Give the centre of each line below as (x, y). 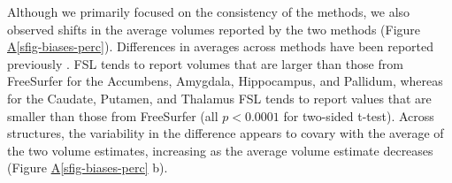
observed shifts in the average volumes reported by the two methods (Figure (214, 29)
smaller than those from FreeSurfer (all (113, 115)
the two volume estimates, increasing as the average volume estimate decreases (220, 150)
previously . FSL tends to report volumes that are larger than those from (205, 63)
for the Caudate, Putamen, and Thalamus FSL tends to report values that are (219, 98)
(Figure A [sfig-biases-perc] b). (88, 168)
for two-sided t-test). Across (359, 115)
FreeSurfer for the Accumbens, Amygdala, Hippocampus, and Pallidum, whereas (225, 81)
